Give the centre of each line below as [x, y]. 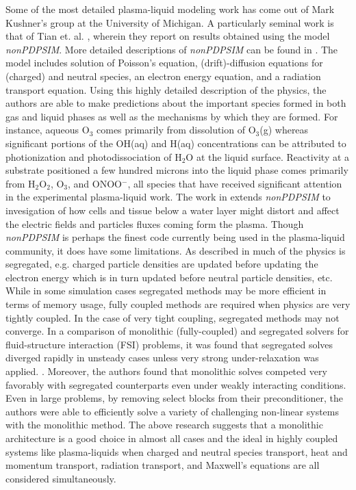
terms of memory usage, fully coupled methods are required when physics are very [178, 304]
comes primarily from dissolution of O [176, 130]
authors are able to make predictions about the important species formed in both [176, 103]
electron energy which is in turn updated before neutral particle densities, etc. [169, 277]
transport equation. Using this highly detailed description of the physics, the [166, 89]
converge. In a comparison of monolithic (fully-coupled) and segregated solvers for [177, 331]
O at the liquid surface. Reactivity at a [268, 156]
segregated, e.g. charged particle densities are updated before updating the [162, 264]
